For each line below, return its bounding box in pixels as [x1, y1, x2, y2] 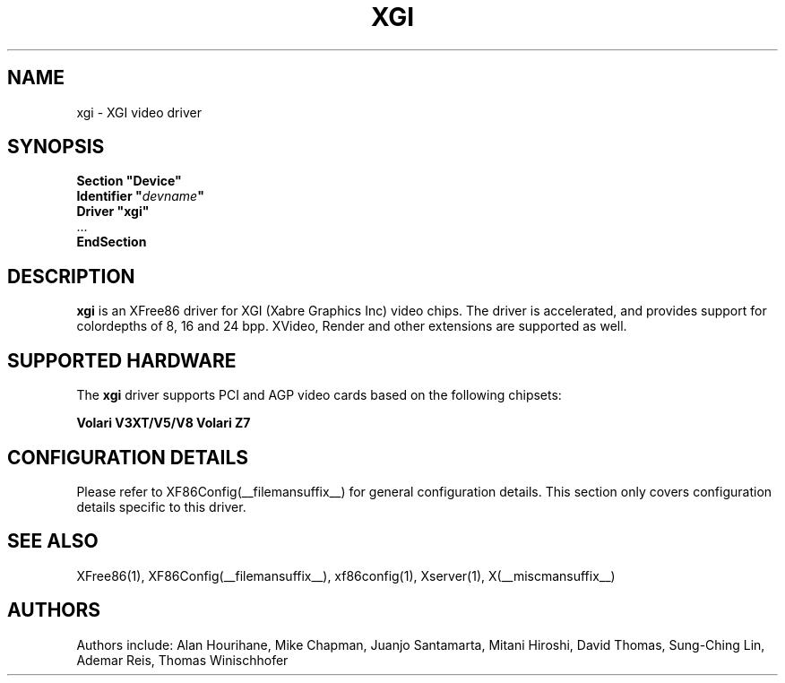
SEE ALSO [7, 530, 99, 553]
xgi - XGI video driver [76, 104, 202, 120]
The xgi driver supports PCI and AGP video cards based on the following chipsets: [76, 387, 562, 403]
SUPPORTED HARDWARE [7, 349, 237, 372]
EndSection [76, 234, 147, 250]
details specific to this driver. [76, 498, 246, 514]
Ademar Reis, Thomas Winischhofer [76, 652, 289, 668]
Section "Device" [76, 173, 182, 189]
